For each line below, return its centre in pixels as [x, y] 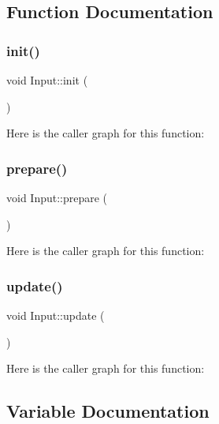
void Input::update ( [56, 315]
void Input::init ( [47, 80]
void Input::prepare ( [57, 197]
